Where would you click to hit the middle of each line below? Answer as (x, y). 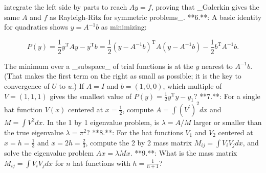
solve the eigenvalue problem (49, 152)
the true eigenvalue (34, 132)
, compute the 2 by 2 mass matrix (139, 142)
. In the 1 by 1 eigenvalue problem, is (101, 122)
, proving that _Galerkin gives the (205, 7)
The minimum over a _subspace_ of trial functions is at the (99, 66)
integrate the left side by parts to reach (66, 7)
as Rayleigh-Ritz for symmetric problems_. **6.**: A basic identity (156, 17)
